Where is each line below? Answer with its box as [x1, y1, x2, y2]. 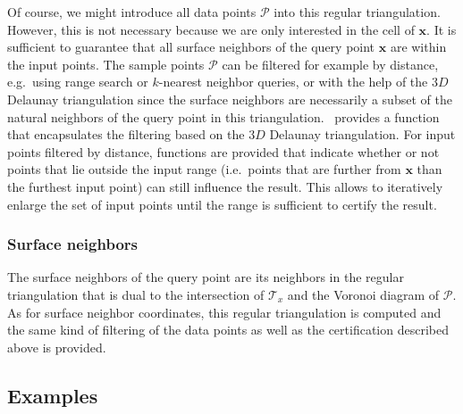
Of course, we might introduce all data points [7, 3, 257, 21]
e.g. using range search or [7, 72, 148, 91]
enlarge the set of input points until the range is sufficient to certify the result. [7, 195, 437, 213]
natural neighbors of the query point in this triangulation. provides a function [7, 107, 440, 126]
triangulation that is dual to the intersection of [7, 285, 265, 303]
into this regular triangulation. [274, 3, 441, 21]
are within [390, 37, 447, 56]
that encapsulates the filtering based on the [7, 125, 245, 144]
